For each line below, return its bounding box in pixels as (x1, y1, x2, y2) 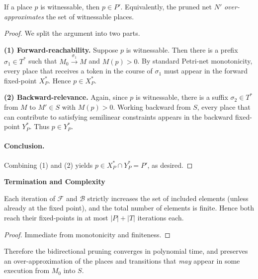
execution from (4, 265, 50, 276)
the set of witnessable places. (46, 11, 134, 21)
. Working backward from (113, 101, 191, 112)
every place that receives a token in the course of (4, 66, 153, 76)
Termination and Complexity (4, 176, 105, 187)
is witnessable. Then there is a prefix (126, 44, 238, 55)
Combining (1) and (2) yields (4, 159, 93, 170)
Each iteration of (4, 193, 55, 203)
